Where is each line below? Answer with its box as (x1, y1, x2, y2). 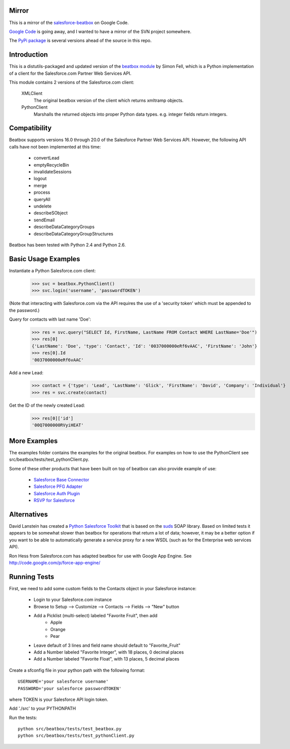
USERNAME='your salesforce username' (18, 679, 109, 685)
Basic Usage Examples (9, 255, 81, 263)
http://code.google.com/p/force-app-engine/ (9, 560, 101, 566)
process (33, 189, 50, 195)
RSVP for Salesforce (33, 497, 75, 504)
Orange (50, 626, 66, 632)
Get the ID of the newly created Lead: (9, 402, 86, 408)
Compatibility (9, 124, 52, 132)
